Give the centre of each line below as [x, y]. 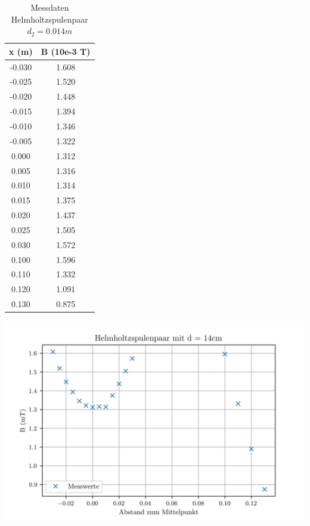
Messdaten [50, 7]
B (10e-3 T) [66, 51]
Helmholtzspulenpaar [49, 19]
